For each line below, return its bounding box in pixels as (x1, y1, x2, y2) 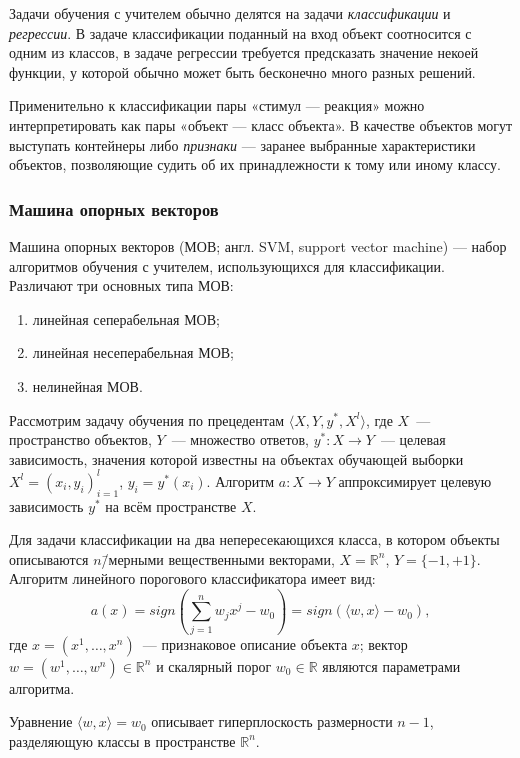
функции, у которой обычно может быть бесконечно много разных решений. (9, 61, 476, 82)
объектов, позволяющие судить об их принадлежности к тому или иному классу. (9, 154, 501, 175)
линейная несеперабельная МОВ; (32, 342, 234, 363)
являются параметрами (322, 655, 461, 676)
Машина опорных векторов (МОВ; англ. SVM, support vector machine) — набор (9, 235, 507, 256)
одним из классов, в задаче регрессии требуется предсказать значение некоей (9, 42, 479, 63)
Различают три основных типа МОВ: (9, 275, 234, 296)
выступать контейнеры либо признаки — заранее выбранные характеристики (9, 134, 476, 155)
